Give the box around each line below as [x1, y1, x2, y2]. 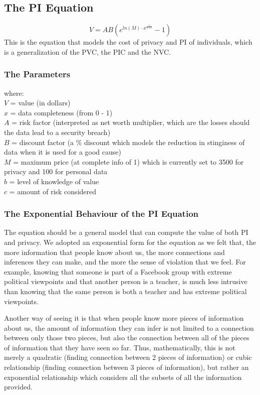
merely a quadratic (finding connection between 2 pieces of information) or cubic [4, 352, 252, 362]
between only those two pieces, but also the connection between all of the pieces [4, 332, 249, 343]
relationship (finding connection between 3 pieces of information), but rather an [4, 362, 249, 372]
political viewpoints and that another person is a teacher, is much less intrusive [4, 276, 247, 287]
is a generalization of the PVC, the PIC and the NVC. [4, 46, 171, 57]
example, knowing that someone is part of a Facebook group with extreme [4, 266, 232, 277]
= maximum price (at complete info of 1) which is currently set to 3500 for [13, 156, 244, 167]
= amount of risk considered [9, 186, 97, 196]
